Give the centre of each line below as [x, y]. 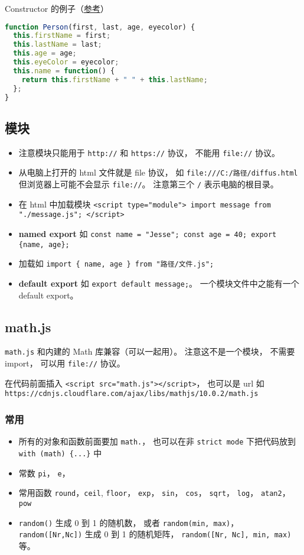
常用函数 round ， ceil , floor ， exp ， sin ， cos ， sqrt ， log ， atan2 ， [154, 493]
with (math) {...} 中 [60, 452]
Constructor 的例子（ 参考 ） [57, 8]
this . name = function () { [64, 71]
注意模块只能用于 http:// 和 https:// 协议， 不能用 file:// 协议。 [149, 152]
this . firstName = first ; [62, 36]
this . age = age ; [45, 53]
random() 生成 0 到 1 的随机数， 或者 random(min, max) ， [129, 522]
